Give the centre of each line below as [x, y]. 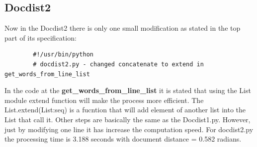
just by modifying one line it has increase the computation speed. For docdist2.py [129, 129]
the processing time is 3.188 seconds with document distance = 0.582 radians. [123, 139]
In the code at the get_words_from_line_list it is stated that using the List [128, 90]
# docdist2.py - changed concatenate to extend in [118, 64]
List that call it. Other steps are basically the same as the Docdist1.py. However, [128, 119]
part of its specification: [41, 37]
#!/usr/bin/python [63, 55]
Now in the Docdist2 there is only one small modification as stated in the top [123, 28]
